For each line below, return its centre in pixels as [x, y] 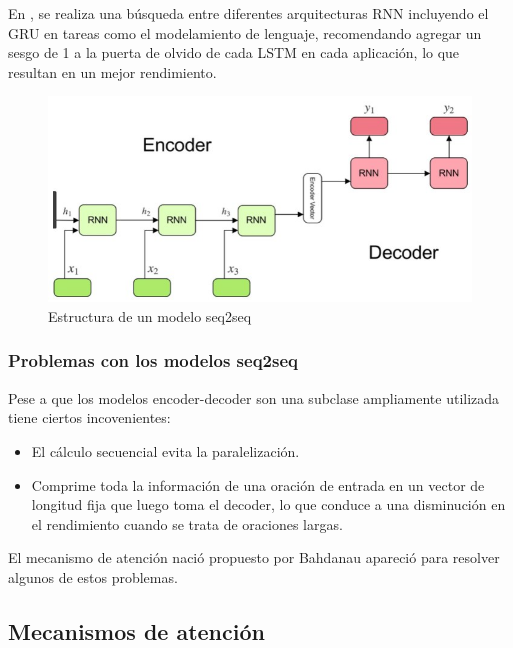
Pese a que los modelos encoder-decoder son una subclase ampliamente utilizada [254, 397]
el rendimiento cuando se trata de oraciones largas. [187, 523]
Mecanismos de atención [136, 630]
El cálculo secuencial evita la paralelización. [165, 450]
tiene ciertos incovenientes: [89, 417]
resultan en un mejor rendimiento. [112, 71]
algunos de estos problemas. [93, 576]
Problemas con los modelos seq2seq [153, 360]
